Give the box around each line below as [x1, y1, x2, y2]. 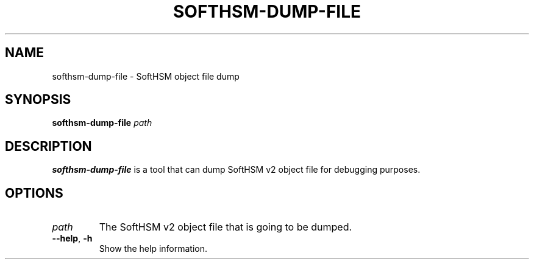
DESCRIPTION [5, 138, 92, 154]
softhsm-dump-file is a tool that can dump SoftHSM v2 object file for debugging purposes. [52, 164, 421, 175]
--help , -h [52, 233, 93, 244]
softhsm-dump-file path [52, 117, 152, 128]
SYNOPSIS [5, 92, 71, 108]
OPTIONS [5, 185, 63, 201]
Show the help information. [99, 243, 208, 254]
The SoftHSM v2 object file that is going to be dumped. [99, 221, 352, 234]
